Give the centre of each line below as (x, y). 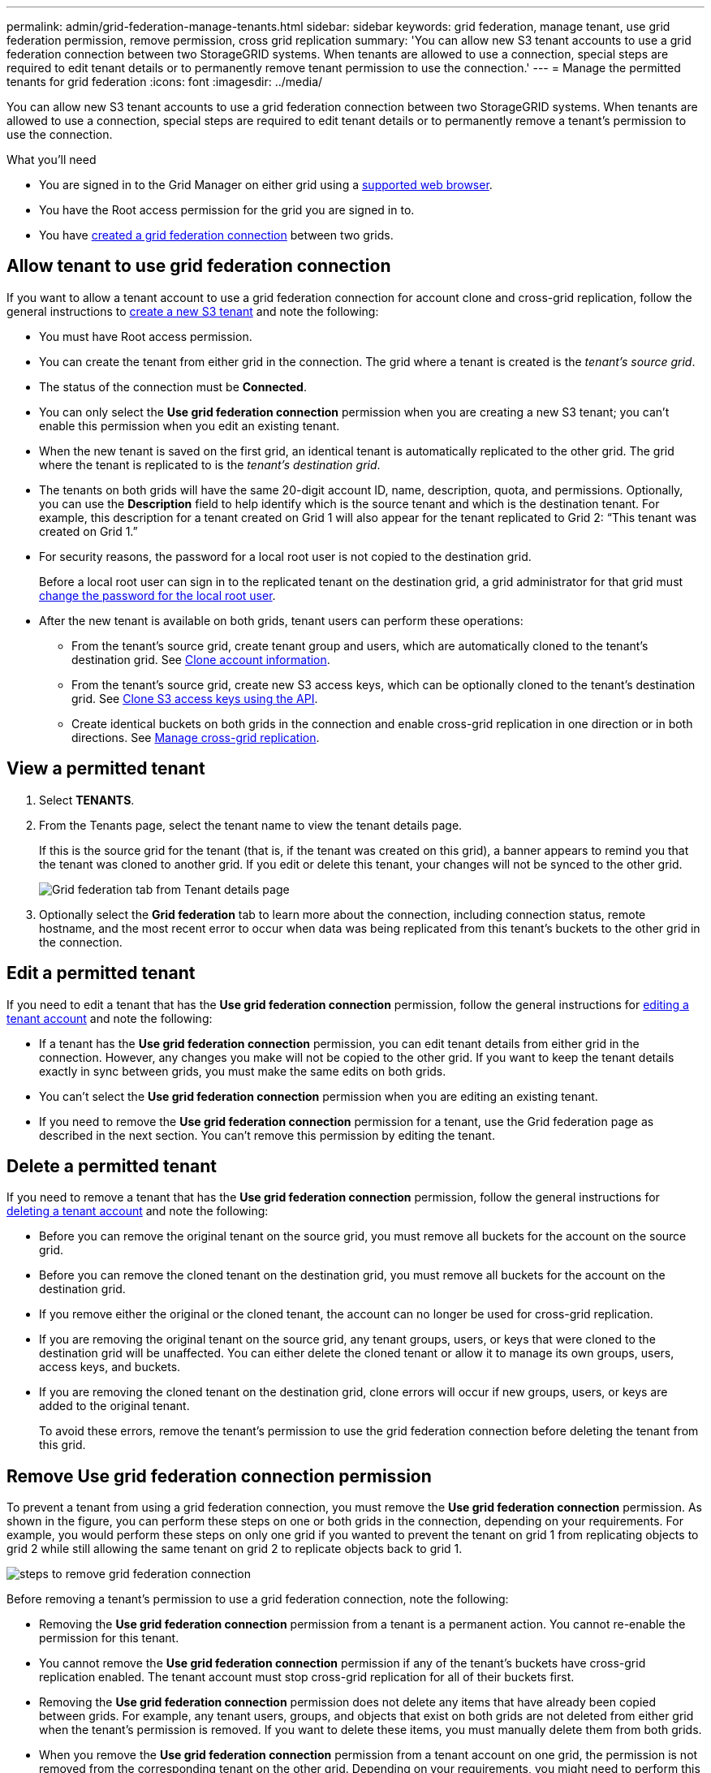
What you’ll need (52, 160)
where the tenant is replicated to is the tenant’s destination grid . (210, 464)
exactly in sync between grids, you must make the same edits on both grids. (243, 1071)
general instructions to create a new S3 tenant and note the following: (193, 311)
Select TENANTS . (87, 800)
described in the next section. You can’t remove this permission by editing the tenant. (267, 1135)
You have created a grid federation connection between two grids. (216, 235)
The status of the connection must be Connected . (173, 386)
